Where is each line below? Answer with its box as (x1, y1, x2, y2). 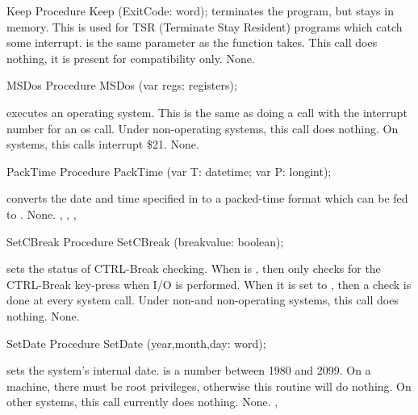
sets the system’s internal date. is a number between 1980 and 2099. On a (6, 362, 371, 379)
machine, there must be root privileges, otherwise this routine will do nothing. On (6, 377, 412, 394)
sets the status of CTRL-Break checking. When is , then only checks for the (6, 260, 381, 277)
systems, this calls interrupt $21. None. (6, 136, 199, 153)
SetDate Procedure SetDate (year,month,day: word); (6, 334, 266, 351)
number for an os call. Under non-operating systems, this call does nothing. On (6, 119, 399, 136)
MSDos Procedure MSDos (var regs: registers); (6, 77, 237, 94)
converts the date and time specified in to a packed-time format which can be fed (6, 190, 408, 207)
